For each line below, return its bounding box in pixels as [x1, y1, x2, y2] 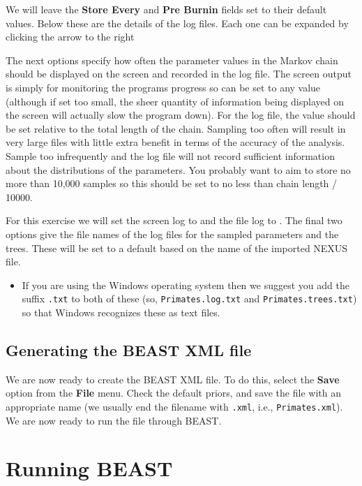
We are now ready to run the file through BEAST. [6, 413, 222, 427]
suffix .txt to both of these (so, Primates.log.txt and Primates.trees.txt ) [22, 291, 357, 306]
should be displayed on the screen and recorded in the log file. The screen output [6, 66, 352, 81]
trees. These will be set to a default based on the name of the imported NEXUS [6, 240, 348, 255]
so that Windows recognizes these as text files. [22, 304, 220, 319]
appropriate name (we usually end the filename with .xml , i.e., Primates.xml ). [6, 399, 343, 413]
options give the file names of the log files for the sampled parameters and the [6, 226, 339, 241]
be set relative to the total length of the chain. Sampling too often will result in [6, 121, 346, 135]
